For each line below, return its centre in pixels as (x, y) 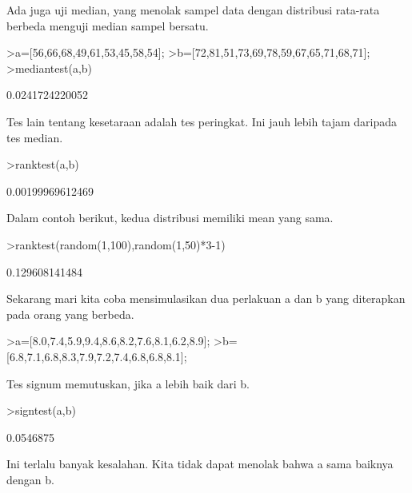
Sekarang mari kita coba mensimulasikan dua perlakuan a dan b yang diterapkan (206, 298)
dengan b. (30, 479)
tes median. (35, 137)
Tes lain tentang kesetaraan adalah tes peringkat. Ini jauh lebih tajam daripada (202, 121)
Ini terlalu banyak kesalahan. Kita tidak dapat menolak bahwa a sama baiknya (200, 464)
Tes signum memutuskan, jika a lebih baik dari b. (128, 383)
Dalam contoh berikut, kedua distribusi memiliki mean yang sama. (170, 218)
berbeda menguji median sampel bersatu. (108, 25)
